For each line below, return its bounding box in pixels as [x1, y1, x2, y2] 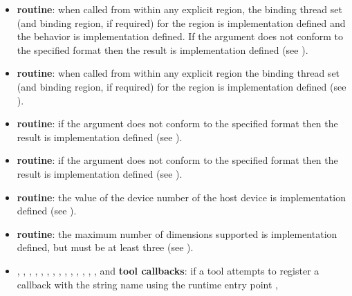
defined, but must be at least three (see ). [17, 240, 194, 255]
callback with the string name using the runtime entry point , [17, 277, 278, 291]
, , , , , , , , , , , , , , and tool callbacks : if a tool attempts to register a [17, 263, 319, 277]
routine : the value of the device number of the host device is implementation [17, 189, 346, 204]
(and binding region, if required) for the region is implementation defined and [17, 15, 346, 30]
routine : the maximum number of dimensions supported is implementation [17, 226, 337, 241]
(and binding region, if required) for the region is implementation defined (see [17, 79, 346, 93]
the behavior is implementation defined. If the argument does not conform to [17, 29, 344, 44]
